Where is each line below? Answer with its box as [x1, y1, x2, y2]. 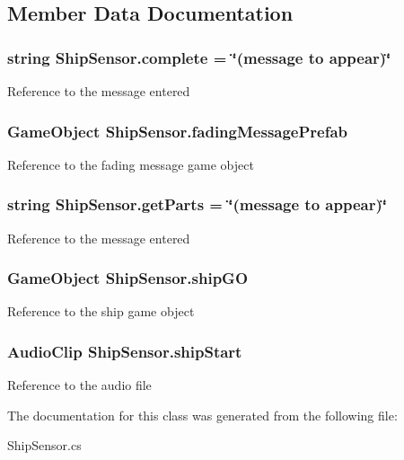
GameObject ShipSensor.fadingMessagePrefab [7, 119, 348, 142]
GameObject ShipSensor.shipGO [7, 267, 249, 289]
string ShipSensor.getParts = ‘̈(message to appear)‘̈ [7, 193, 387, 216]
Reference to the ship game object [7, 302, 195, 321]
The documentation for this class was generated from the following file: [7, 405, 398, 424]
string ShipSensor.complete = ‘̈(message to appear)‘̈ [7, 46, 391, 68]
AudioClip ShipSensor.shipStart [7, 340, 242, 362]
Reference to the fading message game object [7, 155, 254, 173]
